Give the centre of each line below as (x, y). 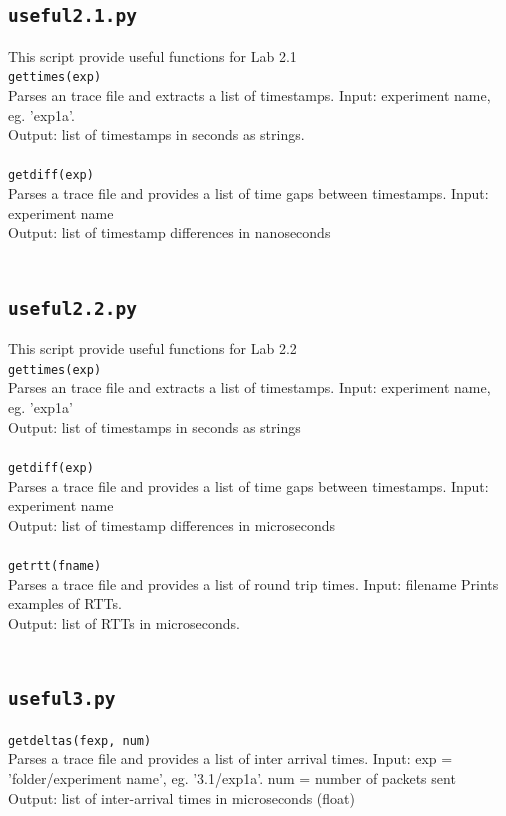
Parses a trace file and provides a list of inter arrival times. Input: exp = (230, 758)
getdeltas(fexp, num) (80, 740)
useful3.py (62, 699)
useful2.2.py (72, 308)
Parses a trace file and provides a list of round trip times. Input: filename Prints (253, 583)
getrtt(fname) (55, 565)
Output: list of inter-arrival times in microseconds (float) (181, 797)
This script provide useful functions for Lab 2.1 (152, 55)
